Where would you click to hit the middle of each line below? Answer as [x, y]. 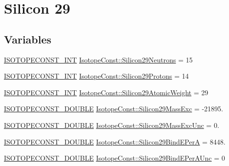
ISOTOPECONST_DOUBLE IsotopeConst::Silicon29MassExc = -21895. [114, 109]
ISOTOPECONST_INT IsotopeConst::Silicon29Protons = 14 [96, 76]
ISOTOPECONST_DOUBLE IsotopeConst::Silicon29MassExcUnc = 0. [112, 125]
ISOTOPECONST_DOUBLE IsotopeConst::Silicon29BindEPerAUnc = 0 [114, 158]
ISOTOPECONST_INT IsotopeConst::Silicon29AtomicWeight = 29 [106, 92]
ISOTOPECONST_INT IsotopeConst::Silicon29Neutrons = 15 [98, 59]
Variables [28, 39]
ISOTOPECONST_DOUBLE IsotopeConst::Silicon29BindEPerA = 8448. [115, 141]
